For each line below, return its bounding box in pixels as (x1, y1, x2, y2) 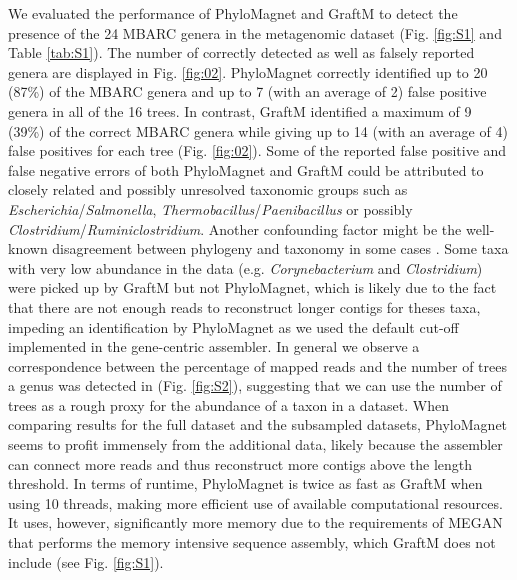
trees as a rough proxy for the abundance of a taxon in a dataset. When (8, 394, 450, 415)
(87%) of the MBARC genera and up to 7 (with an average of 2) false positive (8, 81, 487, 102)
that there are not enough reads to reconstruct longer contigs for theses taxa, (8, 296, 481, 317)
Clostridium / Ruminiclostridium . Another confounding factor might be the (8, 218, 462, 239)
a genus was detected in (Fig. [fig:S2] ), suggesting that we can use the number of (8, 375, 502, 396)
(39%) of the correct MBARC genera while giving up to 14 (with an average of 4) (8, 120, 508, 141)
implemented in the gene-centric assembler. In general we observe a (8, 336, 420, 357)
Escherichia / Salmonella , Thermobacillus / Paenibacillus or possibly (8, 198, 413, 219)
